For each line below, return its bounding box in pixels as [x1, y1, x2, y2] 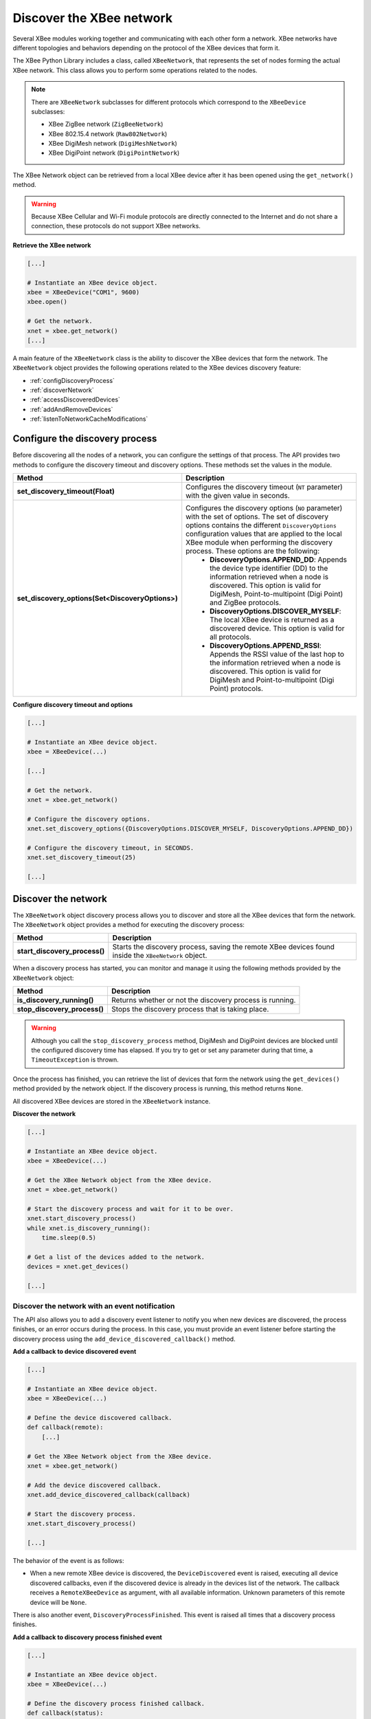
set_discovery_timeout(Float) [16, 486, 115, 496]
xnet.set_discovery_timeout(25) [27, 853, 137, 862]
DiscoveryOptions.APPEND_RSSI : [210, 640, 322, 650]
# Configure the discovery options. [27, 815, 151, 823]
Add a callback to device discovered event [12, 1348, 137, 1356]
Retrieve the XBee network [12, 241, 91, 249]
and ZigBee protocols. [210, 598, 282, 607]
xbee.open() [27, 298, 68, 306]
